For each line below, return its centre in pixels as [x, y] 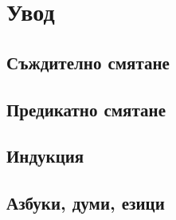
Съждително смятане [88, 62]
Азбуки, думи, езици [86, 203]
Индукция [45, 156]
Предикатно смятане [86, 109]
